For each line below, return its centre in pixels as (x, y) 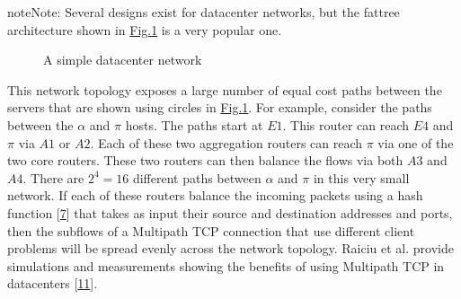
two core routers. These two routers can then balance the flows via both (205, 160)
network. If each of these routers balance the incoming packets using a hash (215, 195)
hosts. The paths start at (194, 124)
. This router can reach (346, 124)
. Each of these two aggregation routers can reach (226, 142)
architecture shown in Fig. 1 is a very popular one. (145, 29)
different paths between (197, 177)
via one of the (416, 142)
